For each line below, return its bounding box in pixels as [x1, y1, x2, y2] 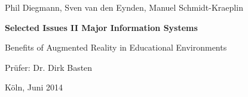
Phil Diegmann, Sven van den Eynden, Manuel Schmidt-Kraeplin [5, 1, 243, 13]
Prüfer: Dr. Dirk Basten [5, 61, 93, 73]
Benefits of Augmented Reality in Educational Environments [5, 41, 227, 54]
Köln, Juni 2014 [5, 81, 63, 93]
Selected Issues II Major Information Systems [5, 21, 198, 33]
